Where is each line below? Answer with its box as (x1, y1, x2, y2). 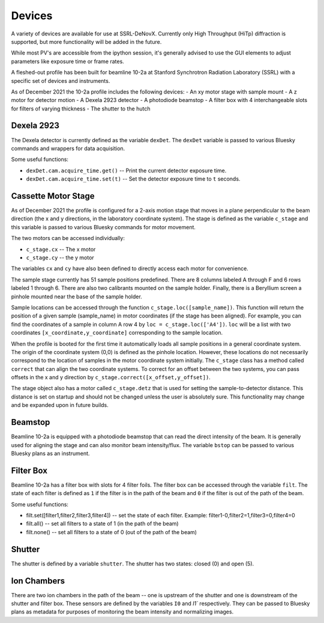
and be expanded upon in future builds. (11, 402, 109, 409)
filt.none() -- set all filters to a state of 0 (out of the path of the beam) (26, 528, 197, 535)
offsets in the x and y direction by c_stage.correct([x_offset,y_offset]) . (11, 374, 211, 381)
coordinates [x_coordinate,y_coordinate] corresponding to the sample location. (11, 329, 223, 336)
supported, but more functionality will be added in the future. (11, 38, 162, 45)
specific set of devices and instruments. (11, 77, 110, 84)
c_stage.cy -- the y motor (26, 254, 94, 261)
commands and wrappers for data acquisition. (11, 145, 125, 152)
